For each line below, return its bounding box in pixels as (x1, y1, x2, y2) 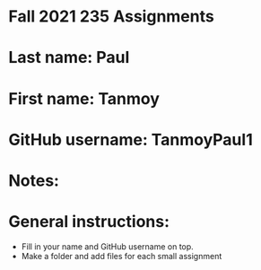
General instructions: (8, 212, 170, 232)
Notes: (8, 170, 60, 190)
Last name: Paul (8, 48, 130, 68)
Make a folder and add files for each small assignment (21, 250, 222, 261)
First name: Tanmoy (8, 88, 161, 109)
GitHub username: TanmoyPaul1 (8, 129, 253, 150)
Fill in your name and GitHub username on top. (21, 240, 194, 252)
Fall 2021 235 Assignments (8, 6, 214, 27)
